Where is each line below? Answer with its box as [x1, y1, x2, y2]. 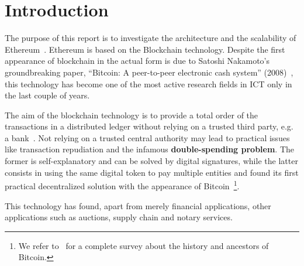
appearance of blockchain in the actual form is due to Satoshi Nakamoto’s [5, 54, 270, 67]
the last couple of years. [5, 89, 90, 101]
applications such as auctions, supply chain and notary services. [5, 211, 233, 223]
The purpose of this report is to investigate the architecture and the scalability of [5, 32, 296, 44]
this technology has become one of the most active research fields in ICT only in [5, 77, 292, 90]
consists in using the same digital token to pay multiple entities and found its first [5, 166, 299, 178]
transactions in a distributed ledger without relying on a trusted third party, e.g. [5, 120, 293, 132]
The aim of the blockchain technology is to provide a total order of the [5, 108, 258, 121]
